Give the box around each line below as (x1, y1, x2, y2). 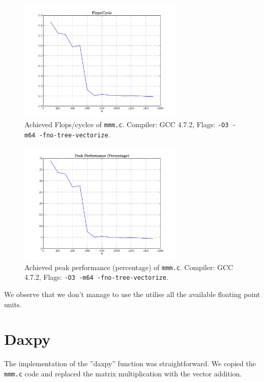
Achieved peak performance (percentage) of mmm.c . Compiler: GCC (24, 261, 233, 272)
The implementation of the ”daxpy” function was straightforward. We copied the (4, 358, 256, 369)
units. (4, 299, 22, 309)
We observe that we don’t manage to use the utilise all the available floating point (4, 289, 260, 299)
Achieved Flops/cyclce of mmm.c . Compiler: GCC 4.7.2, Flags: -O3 (24, 119, 229, 130)
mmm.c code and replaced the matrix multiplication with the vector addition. (4, 368, 242, 378)
